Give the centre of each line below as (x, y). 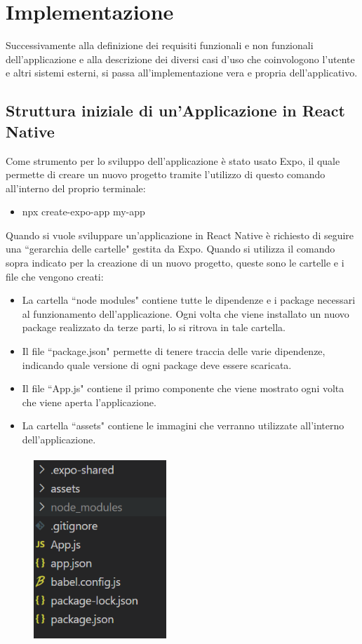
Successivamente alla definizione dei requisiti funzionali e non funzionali (160, 45)
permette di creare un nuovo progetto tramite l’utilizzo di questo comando (166, 174)
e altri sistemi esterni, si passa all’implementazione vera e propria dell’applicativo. (182, 73)
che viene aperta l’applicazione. (89, 402)
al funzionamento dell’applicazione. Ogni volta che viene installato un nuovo (186, 313)
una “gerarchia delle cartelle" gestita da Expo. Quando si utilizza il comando (170, 249)
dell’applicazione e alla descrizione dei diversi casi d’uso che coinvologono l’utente (180, 59)
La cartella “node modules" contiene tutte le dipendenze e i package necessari (189, 300)
